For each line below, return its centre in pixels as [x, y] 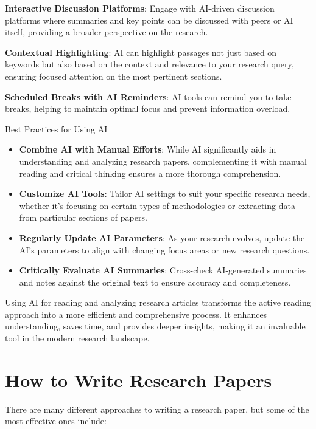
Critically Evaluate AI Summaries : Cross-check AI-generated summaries [163, 270]
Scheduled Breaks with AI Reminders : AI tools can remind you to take [148, 96]
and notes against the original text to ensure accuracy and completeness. [155, 282]
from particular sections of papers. [83, 217]
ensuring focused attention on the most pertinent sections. [114, 76]
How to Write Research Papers [139, 379]
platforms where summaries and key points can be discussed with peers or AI [149, 20]
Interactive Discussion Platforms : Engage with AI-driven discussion [140, 8]
